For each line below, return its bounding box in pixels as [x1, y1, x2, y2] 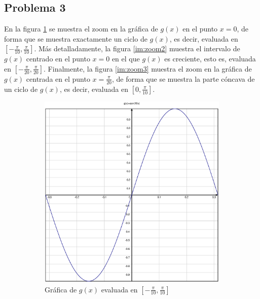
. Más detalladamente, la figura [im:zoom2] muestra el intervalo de [34, 43, 240, 54]
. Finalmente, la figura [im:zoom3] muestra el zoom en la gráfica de [44, 63, 252, 74]
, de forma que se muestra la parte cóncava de [112, 73, 255, 84]
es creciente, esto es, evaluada [164, 53, 256, 64]
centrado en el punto [26, 53, 90, 64]
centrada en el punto [26, 73, 90, 84]
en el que [112, 53, 140, 64]
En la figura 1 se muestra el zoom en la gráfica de [4, 23, 158, 34]
